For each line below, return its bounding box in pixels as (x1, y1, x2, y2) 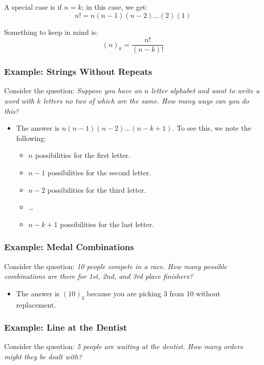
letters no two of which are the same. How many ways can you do (43, 95, 249, 106)
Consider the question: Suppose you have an (4, 85, 142, 96)
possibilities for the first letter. (35, 150, 130, 160)
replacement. (16, 299, 56, 310)
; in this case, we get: (81, 2, 148, 12)
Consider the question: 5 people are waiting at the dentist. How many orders (4, 341, 243, 352)
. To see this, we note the (172, 123, 251, 133)
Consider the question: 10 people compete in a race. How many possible (4, 260, 227, 271)
